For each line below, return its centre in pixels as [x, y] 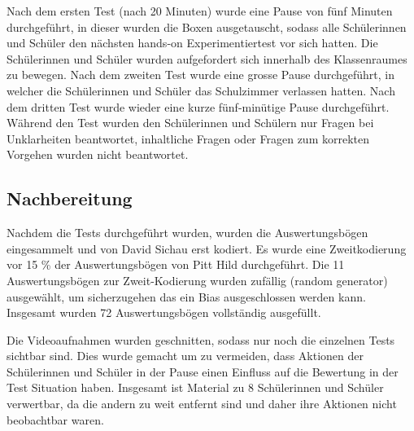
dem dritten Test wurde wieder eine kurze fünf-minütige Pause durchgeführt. [198, 106]
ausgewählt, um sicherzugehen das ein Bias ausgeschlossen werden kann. [186, 296]
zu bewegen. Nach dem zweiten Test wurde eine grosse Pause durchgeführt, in [200, 75]
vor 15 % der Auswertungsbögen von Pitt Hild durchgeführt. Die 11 [176, 264]
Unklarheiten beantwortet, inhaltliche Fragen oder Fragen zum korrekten [188, 138]
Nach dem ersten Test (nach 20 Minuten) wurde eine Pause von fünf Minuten [200, 11]
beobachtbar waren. [55, 419]
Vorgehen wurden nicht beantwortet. [98, 154]
